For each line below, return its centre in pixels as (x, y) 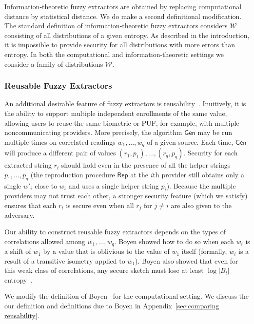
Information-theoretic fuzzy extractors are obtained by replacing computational (123, 6)
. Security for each (211, 153)
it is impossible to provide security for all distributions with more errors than (120, 45)
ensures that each (30, 205)
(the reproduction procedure (73, 174)
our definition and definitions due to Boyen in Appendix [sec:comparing (112, 306)
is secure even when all (100, 205)
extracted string (28, 165)
